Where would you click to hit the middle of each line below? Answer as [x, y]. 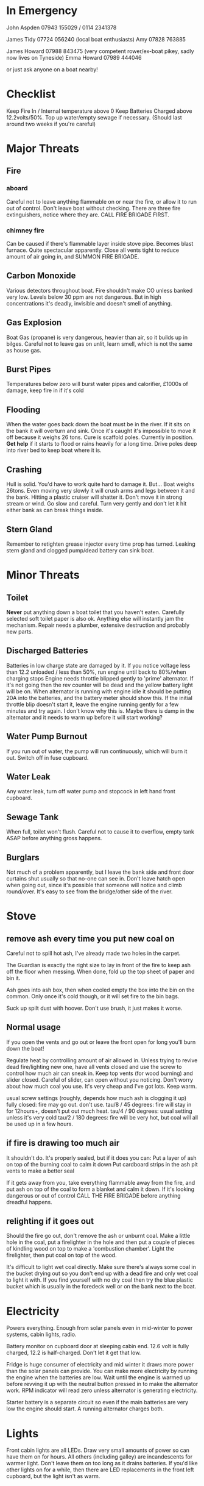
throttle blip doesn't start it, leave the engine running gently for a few [93, 704]
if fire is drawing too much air [63, 1143]
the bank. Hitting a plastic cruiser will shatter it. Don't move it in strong [94, 497]
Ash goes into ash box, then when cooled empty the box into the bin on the [100, 990]
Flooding [23, 409]
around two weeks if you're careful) [51, 124]
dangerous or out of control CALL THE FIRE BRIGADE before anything [93, 1195]
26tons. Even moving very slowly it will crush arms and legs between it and [100, 491]
